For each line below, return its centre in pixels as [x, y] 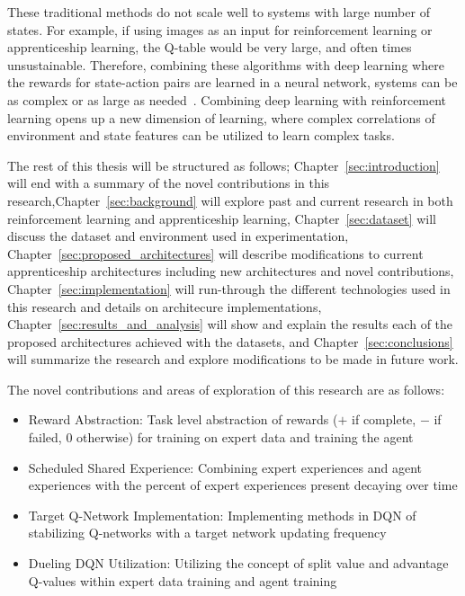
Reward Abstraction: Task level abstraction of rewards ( [183, 419]
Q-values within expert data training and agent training [183, 580]
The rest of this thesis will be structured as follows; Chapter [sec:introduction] [224, 165]
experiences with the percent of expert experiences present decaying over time [243, 485]
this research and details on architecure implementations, [165, 306]
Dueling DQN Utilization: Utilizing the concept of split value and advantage [238, 563]
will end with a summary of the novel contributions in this [169, 183]
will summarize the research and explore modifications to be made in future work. [233, 359]
